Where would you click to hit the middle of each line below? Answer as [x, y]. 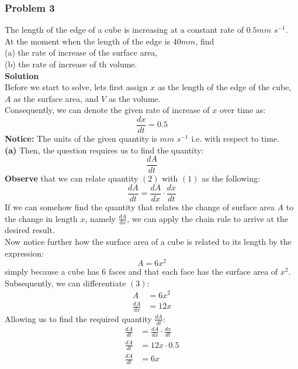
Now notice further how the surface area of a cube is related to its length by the [148, 241]
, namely [101, 218]
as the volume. [134, 98]
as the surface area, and [56, 98]
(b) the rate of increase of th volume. [71, 64]
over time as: [242, 110]
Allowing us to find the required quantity [78, 318]
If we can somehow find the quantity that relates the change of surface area [140, 206]
